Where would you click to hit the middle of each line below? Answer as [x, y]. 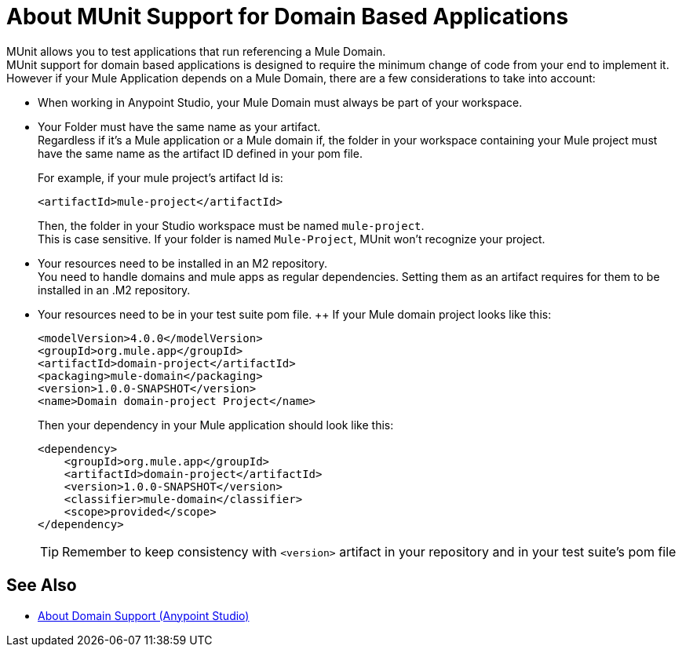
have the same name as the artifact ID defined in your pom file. [200, 153]
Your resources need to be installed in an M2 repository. [183, 263]
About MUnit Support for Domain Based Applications [288, 16]
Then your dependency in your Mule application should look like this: [216, 425]
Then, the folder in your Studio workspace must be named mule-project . [231, 225]
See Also [42, 586]
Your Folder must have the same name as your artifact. [179, 126]
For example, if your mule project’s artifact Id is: [160, 177]
